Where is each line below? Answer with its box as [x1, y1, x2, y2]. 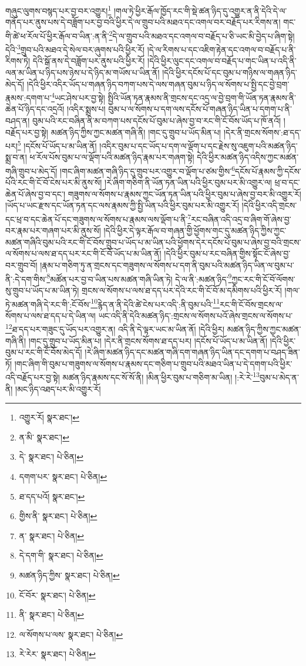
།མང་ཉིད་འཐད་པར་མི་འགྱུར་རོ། [15, 382, 101, 395]
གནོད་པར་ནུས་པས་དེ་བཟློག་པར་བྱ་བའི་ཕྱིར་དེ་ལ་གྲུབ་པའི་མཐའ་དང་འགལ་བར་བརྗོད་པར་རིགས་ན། [5, 16, 281, 28]
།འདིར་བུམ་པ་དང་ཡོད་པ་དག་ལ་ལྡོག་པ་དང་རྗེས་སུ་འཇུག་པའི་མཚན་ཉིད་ [99, 139, 298, 152]
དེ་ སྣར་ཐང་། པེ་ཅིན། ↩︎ [19, 450, 83, 463]
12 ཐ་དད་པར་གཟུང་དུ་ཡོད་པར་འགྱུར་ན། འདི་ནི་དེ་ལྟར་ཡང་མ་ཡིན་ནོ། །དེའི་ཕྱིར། [5, 321, 225, 335]
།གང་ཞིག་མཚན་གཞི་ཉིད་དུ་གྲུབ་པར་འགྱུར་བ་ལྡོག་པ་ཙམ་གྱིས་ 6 [60, 163, 236, 177]
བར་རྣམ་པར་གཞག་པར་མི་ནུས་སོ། [5, 224, 101, 237]
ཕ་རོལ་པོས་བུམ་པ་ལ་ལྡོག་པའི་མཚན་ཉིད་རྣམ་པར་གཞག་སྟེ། [29, 151, 194, 163]
